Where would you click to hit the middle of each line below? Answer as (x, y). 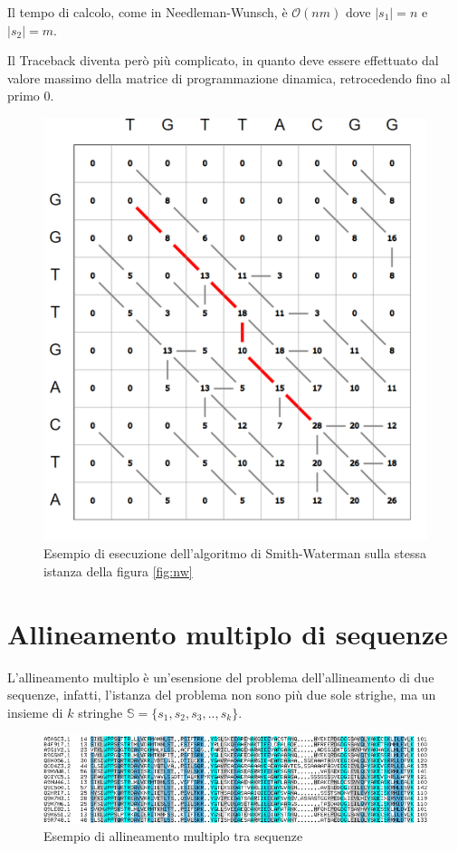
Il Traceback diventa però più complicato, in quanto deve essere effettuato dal (223, 60)
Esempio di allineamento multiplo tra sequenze (173, 836)
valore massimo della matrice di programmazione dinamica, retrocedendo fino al (229, 77)
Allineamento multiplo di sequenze (228, 633)
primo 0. (31, 96)
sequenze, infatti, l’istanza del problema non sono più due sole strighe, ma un (222, 695)
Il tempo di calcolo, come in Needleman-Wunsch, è (148, 12)
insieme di (35, 712)
